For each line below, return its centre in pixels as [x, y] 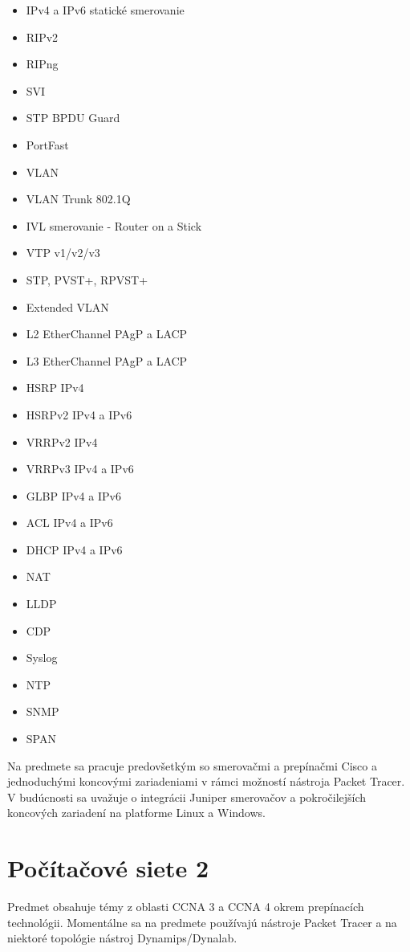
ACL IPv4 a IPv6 [69, 523]
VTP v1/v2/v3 [63, 253]
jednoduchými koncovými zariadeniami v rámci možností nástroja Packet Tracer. [206, 781]
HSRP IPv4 [55, 388]
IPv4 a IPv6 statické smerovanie [105, 10]
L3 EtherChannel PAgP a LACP [107, 360]
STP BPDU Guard [73, 118]
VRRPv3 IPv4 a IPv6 [80, 469]
